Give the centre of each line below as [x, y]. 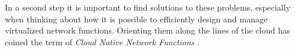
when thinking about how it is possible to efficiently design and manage [136, 19]
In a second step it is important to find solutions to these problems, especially [148, 7]
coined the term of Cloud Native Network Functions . [102, 41]
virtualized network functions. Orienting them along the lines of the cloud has [147, 30]
